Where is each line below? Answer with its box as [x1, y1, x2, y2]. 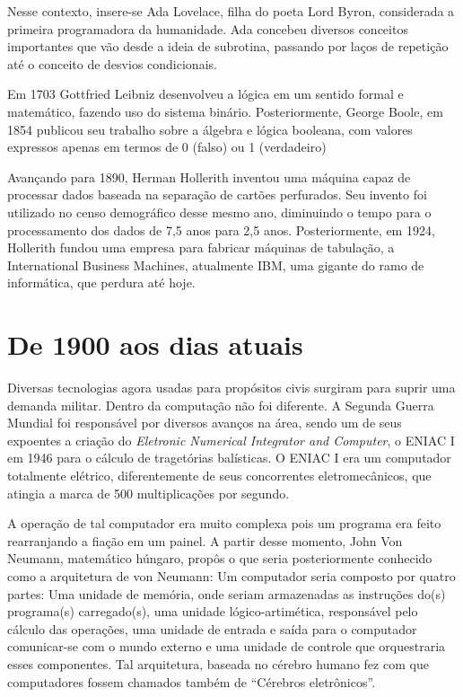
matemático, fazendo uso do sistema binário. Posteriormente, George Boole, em [7, 101, 443, 120]
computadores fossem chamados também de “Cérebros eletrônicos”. [7, 672, 376, 691]
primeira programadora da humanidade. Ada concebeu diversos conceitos [7, 19, 408, 38]
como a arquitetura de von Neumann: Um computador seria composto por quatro [7, 566, 456, 585]
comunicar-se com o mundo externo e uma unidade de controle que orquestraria [7, 637, 446, 656]
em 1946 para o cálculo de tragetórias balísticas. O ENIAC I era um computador [7, 448, 451, 467]
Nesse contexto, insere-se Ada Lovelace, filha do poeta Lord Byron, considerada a [7, 2, 455, 20]
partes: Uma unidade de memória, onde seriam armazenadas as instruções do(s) [7, 584, 446, 603]
